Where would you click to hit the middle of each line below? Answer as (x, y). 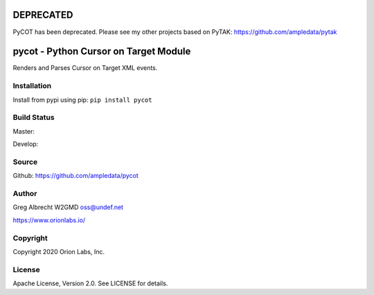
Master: (24, 131)
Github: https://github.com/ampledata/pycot (75, 176)
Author (25, 194)
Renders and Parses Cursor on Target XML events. (85, 68)
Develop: (26, 144)
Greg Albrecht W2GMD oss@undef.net (68, 207)
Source (25, 161)
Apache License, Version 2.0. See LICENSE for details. (90, 283)
